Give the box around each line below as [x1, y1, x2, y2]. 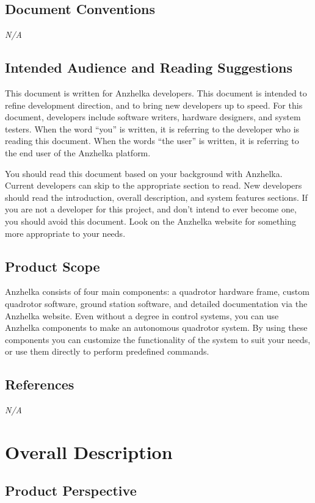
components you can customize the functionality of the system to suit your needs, [5, 333, 311, 346]
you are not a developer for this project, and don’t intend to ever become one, [5, 203, 297, 215]
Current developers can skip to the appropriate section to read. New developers [5, 179, 302, 192]
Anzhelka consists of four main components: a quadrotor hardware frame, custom [5, 285, 310, 298]
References [5, 375, 74, 394]
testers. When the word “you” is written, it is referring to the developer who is [5, 122, 300, 135]
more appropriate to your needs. [5, 226, 126, 239]
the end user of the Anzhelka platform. [5, 146, 151, 159]
